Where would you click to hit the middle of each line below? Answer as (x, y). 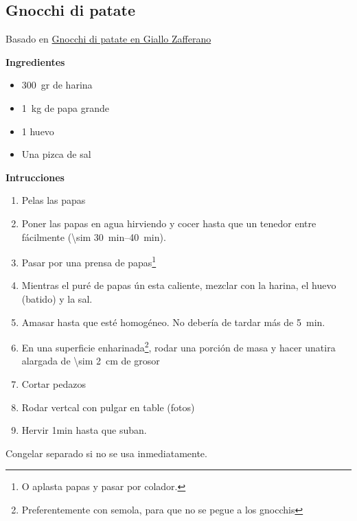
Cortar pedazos (54, 384)
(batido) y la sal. (57, 298)
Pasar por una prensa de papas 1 (89, 261)
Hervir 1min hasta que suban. (84, 430)
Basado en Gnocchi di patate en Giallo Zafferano (108, 39)
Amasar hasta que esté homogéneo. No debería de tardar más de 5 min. (173, 322)
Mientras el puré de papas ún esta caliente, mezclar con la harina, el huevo (179, 285)
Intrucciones (35, 177)
